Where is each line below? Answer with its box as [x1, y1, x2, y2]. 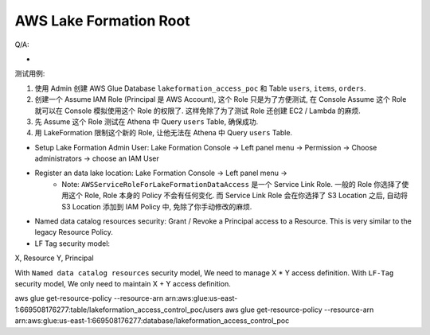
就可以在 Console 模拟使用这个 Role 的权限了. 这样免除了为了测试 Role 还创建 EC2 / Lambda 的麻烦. [34, 106, 362, 115]
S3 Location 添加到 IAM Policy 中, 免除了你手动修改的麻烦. [61, 201, 252, 211]
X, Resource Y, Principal [14, 253, 95, 263]
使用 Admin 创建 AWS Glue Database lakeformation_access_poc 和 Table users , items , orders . [34, 84, 366, 93]
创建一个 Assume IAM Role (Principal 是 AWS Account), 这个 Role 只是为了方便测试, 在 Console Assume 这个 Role [34, 95, 407, 104]
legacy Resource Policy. [34, 228, 113, 237]
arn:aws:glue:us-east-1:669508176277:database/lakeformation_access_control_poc [14, 316, 290, 325]
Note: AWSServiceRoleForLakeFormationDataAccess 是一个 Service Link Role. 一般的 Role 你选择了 [61, 179, 402, 189]
